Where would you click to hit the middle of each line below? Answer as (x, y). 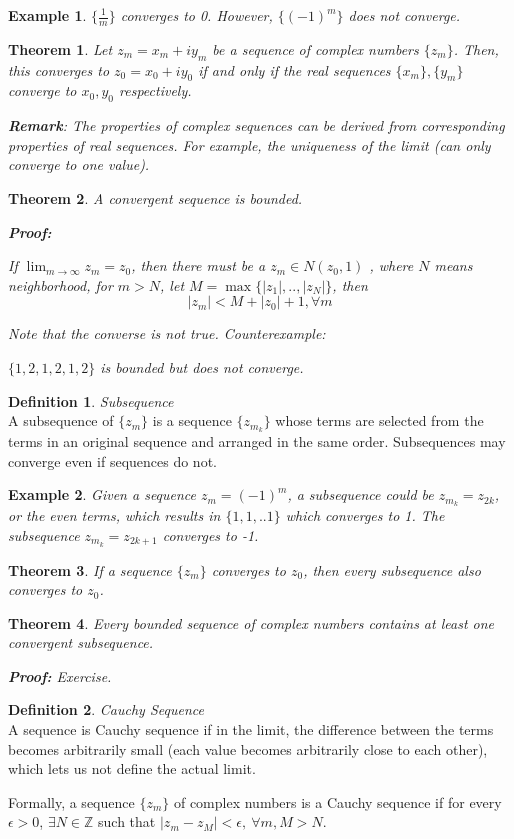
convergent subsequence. (81, 642)
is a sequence (192, 420)
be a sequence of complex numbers (315, 48)
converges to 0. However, (196, 15)
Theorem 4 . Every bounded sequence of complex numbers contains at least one (251, 622)
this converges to (59, 69)
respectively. (155, 90)
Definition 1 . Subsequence (91, 400)
